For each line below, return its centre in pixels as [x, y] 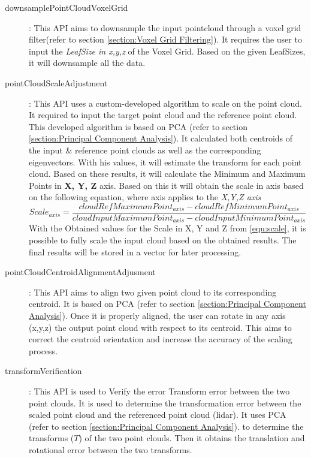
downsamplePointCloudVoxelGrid [67, 7]
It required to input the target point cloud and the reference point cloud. [163, 115]
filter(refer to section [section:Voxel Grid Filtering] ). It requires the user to [165, 39]
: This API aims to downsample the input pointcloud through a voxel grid [165, 27]
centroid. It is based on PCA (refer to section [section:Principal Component [167, 304]
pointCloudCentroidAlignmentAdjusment [80, 272]
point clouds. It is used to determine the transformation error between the [165, 403]
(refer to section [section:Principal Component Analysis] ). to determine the [166, 426]
